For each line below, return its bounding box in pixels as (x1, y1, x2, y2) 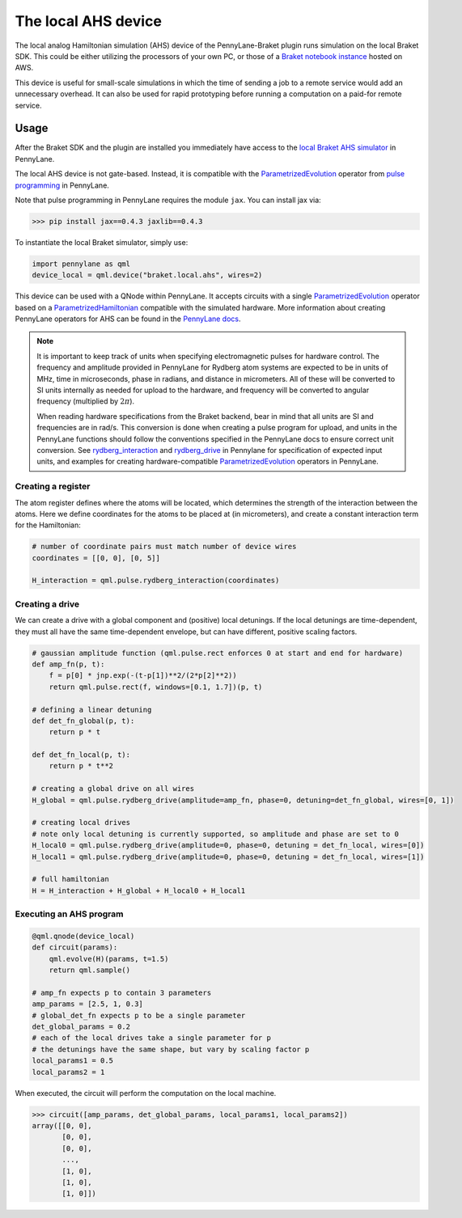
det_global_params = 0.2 (32, 1022, 131, 1031)
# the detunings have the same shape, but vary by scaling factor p (32, 1044, 310, 1054)
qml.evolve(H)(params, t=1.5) (49, 954, 169, 963)
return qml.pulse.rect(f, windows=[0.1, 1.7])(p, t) (49, 682, 263, 691)
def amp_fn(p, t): (32, 659, 105, 669)
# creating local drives (32, 818, 131, 827)
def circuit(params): (32, 943, 118, 952)
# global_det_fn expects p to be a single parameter (32, 1011, 246, 1020)
